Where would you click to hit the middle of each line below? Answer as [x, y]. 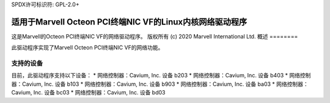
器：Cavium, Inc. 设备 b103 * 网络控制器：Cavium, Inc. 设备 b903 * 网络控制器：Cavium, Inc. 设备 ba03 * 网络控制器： [160, 84]
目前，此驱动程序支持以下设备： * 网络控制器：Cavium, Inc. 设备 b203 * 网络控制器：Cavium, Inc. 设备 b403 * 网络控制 [161, 76]
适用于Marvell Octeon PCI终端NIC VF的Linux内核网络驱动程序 [129, 22]
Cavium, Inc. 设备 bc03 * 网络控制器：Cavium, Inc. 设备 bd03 [88, 93]
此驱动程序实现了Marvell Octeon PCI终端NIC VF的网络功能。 [87, 48]
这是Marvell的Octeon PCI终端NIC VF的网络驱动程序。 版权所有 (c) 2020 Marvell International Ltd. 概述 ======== [155, 36]
